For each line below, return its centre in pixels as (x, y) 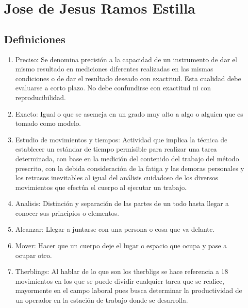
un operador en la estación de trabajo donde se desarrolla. (102, 300)
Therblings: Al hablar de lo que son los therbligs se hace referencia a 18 (122, 271)
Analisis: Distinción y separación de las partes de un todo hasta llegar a (122, 203)
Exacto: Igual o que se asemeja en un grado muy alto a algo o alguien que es (129, 113)
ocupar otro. (33, 255)
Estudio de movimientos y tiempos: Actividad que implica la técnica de (121, 139)
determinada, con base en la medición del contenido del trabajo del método (127, 158)
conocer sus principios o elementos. (67, 213)
